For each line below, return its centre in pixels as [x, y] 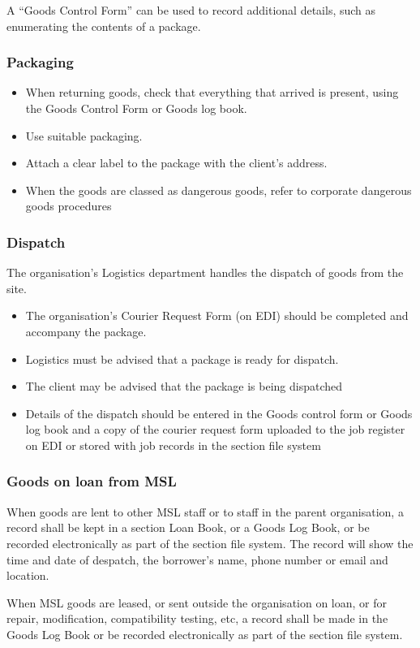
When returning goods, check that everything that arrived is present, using [212, 92]
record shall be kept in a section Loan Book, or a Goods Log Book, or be [188, 527]
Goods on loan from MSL [92, 481]
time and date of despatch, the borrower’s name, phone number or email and [197, 559]
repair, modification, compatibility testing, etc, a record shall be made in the [197, 618]
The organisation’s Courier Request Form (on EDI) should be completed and [217, 315]
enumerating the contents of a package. [104, 26]
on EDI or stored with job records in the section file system [173, 445]
